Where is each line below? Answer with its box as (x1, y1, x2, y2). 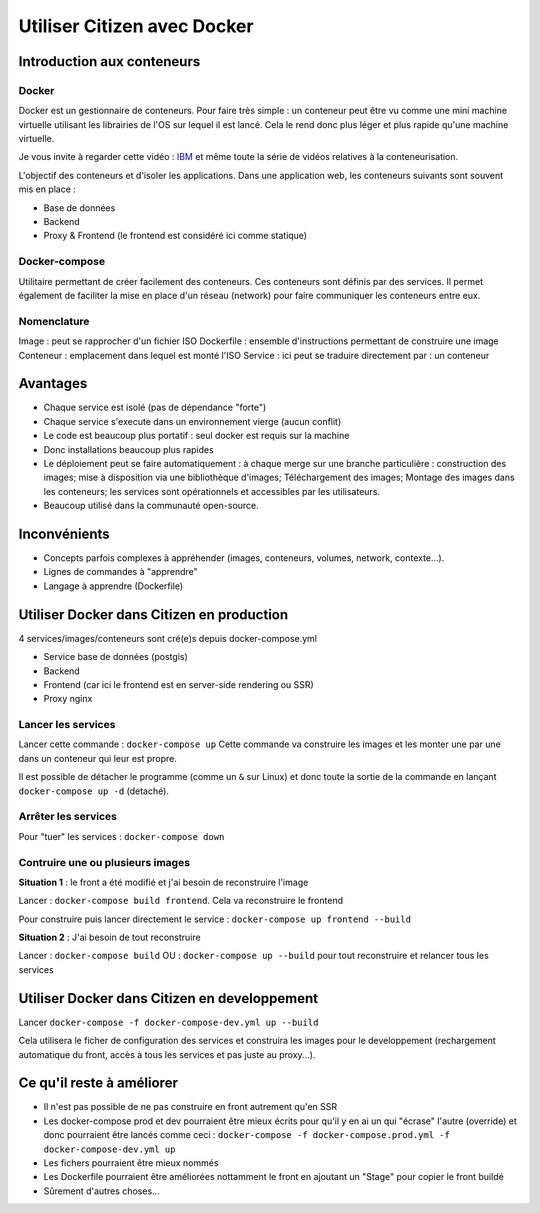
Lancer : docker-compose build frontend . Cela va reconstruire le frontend (18, 895, 344, 907)
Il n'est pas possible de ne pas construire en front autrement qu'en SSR (43, 1101, 338, 1113)
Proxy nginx (43, 693, 93, 705)
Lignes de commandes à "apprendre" (43, 566, 199, 578)
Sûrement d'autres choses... (43, 1185, 160, 1197)
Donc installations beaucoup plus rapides (43, 443, 214, 455)
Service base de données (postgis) (43, 651, 189, 663)
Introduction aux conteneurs (18, 53, 201, 70)
